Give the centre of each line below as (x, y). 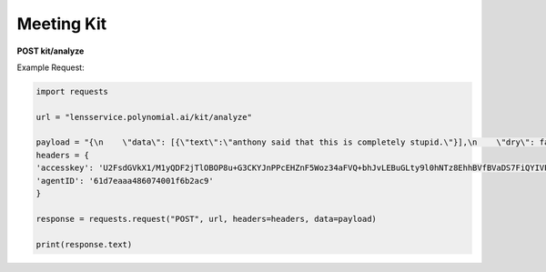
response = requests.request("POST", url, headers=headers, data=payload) (207, 219)
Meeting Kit (62, 24)
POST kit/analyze (51, 51)
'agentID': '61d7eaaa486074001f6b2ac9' (125, 181)
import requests (72, 91)
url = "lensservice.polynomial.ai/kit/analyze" (144, 117)
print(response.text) (84, 244)
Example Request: (51, 67)
